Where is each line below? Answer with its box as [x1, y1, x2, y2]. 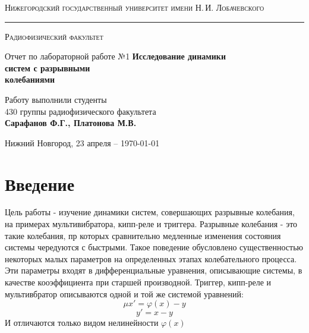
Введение [5, 171, 75, 196]
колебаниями [5, 73, 55, 86]
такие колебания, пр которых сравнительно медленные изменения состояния [5, 229, 281, 241]
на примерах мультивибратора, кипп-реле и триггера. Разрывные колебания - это [5, 218, 298, 230]
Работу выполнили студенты [5, 93, 107, 105]
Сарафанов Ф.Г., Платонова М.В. [5, 117, 137, 129]
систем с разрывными [5, 61, 90, 74]
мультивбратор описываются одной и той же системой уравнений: [5, 287, 244, 300]
